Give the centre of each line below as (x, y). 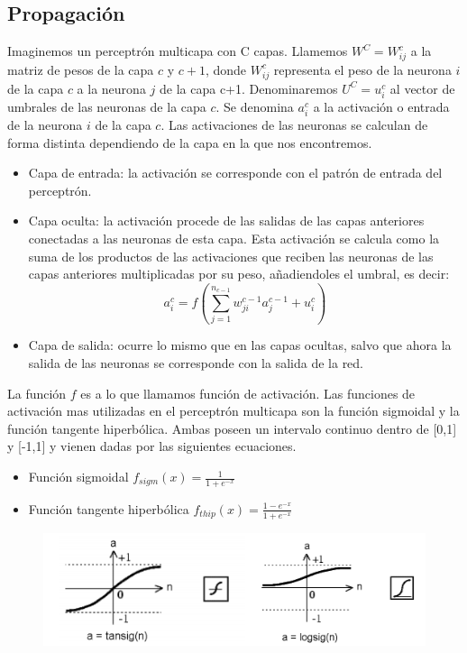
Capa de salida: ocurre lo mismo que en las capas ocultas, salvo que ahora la (240, 345)
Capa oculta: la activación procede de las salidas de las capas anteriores (226, 221)
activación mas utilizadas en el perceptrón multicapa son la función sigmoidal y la (233, 411)
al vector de (422, 88)
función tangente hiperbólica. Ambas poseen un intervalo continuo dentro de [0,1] (232, 428)
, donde (226, 69)
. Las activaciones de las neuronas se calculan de (294, 124)
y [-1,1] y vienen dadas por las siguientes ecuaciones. (152, 446)
